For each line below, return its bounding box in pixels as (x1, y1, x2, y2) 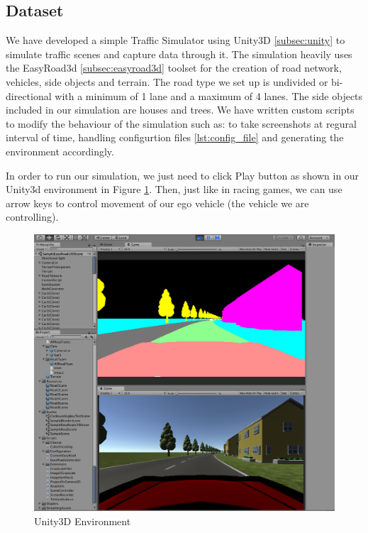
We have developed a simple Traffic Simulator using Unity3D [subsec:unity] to (6, 33, 345, 48)
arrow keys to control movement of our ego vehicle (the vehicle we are (6, 195, 309, 210)
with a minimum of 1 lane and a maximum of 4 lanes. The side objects (55, 88, 363, 103)
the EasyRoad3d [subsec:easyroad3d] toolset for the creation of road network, (6, 60, 342, 75)
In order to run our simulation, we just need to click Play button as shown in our (6, 167, 359, 182)
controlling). (6, 209, 59, 224)
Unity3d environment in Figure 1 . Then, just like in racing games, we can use (6, 182, 342, 197)
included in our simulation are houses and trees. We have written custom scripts (6, 102, 355, 117)
